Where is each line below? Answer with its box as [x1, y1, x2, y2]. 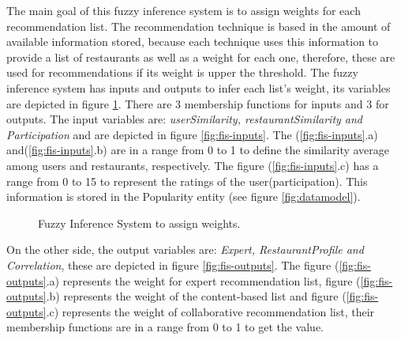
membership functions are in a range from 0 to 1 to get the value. [6, 319, 324, 335]
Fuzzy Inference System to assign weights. [38, 214, 241, 231]
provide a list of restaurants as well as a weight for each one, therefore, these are [6, 48, 395, 65]
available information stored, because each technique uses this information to [6, 33, 379, 50]
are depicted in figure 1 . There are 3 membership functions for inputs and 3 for [6, 95, 389, 111]
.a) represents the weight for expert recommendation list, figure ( [46, 272, 361, 289]
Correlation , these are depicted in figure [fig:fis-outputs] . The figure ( [6, 256, 339, 273]
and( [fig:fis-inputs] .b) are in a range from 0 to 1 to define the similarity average [6, 142, 390, 158]
